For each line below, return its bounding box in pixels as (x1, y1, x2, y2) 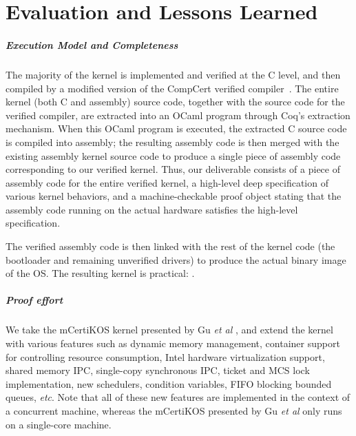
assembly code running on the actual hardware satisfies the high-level (6, 202, 298, 216)
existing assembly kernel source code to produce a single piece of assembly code (6, 148, 341, 163)
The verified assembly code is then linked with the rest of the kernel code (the (6, 239, 335, 253)
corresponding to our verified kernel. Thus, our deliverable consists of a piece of (6, 162, 340, 176)
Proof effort (6, 293, 63, 307)
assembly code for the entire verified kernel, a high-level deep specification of (6, 175, 328, 189)
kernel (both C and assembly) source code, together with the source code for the (6, 94, 345, 109)
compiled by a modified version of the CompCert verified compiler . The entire (6, 81, 339, 95)
